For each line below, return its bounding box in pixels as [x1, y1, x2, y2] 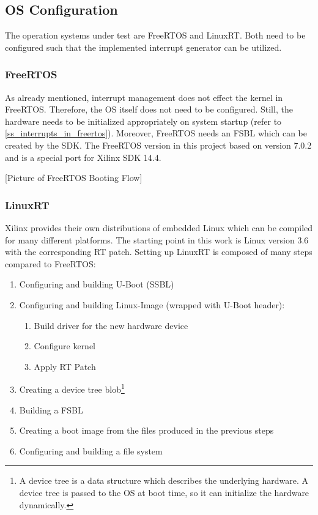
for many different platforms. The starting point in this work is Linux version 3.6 [5, 233, 309, 246]
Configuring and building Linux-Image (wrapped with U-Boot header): [19, 298, 285, 311]
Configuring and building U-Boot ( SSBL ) [19, 278, 174, 291]
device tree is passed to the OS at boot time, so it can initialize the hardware [19, 486, 309, 498]
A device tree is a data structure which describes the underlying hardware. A [19, 474, 309, 487]
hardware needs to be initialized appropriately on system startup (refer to [5, 114, 282, 127]
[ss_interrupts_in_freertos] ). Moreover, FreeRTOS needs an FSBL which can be [5, 127, 308, 139]
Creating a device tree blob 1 [19, 381, 125, 395]
